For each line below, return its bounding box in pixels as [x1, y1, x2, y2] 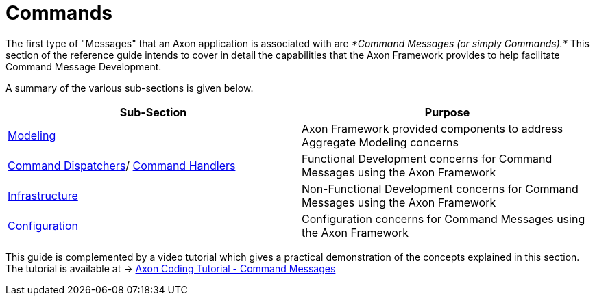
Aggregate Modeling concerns [302, 135, 459, 149]
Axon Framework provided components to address [302, 121, 563, 135]
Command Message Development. [5, 60, 162, 73]
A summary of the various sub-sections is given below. [5, 81, 254, 94]
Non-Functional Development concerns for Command [302, 181, 579, 196]
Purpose [424, 105, 470, 119]
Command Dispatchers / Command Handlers [8, 158, 236, 172]
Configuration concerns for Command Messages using [302, 211, 585, 226]
